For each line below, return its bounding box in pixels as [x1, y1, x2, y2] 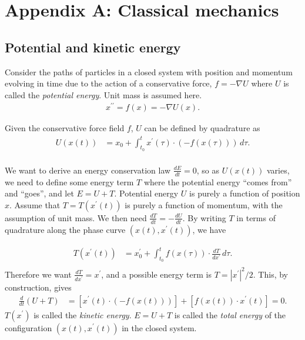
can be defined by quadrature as [144, 122, 260, 134]
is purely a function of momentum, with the [125, 198, 283, 211]
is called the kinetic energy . [33, 308, 132, 321]
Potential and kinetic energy [5, 38, 181, 56]
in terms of [236, 211, 276, 224]
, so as [196, 164, 220, 176]
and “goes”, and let [5, 187, 74, 199]
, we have [192, 223, 226, 235]
